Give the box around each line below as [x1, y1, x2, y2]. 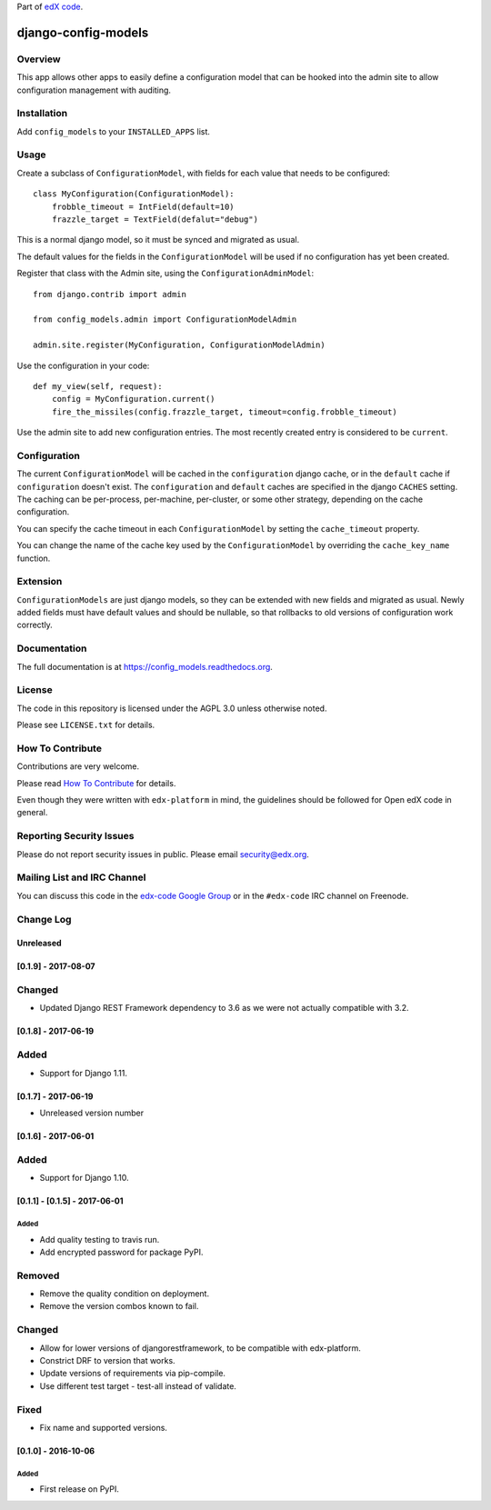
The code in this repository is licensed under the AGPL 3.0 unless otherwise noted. [16, 703, 327, 714]
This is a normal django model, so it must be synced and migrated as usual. [16, 235, 300, 245]
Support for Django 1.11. [39, 1067, 127, 1078]
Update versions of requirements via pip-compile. [39, 1368, 226, 1379]
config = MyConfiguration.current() [51, 394, 215, 405]
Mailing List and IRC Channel [16, 871, 146, 884]
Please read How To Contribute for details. [16, 777, 176, 788]
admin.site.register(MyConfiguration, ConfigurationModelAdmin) [33, 340, 326, 350]
